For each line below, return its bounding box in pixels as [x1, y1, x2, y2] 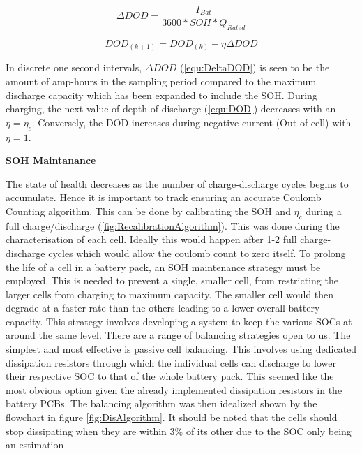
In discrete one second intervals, [6, 60, 142, 75]
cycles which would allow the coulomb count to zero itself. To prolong [48, 245, 346, 260]
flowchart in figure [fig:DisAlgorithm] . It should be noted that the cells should [6, 410, 338, 425]
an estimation [6, 437, 64, 452]
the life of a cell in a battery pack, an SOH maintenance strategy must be [6, 259, 321, 274]
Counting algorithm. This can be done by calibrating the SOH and [6, 203, 291, 218]
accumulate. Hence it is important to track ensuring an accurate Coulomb [6, 190, 322, 205]
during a [306, 203, 342, 218]
